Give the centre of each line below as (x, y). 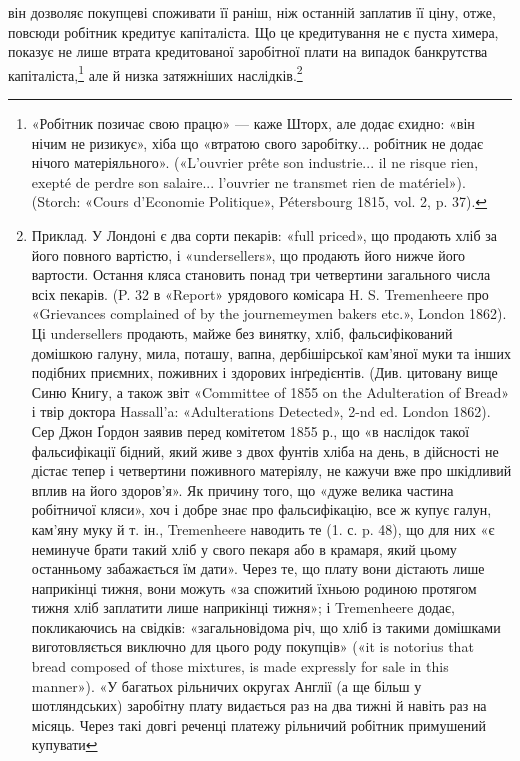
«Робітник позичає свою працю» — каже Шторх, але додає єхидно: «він (253, 123)
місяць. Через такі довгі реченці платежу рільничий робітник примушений (258, 724)
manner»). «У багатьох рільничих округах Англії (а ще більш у (226, 685)
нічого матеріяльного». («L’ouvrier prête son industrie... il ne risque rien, (255, 162)
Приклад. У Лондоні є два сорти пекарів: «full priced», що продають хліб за (264, 235)
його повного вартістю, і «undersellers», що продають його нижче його (248, 254)
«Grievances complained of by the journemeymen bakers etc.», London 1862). (269, 313)
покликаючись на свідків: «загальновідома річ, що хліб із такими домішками (266, 626)
